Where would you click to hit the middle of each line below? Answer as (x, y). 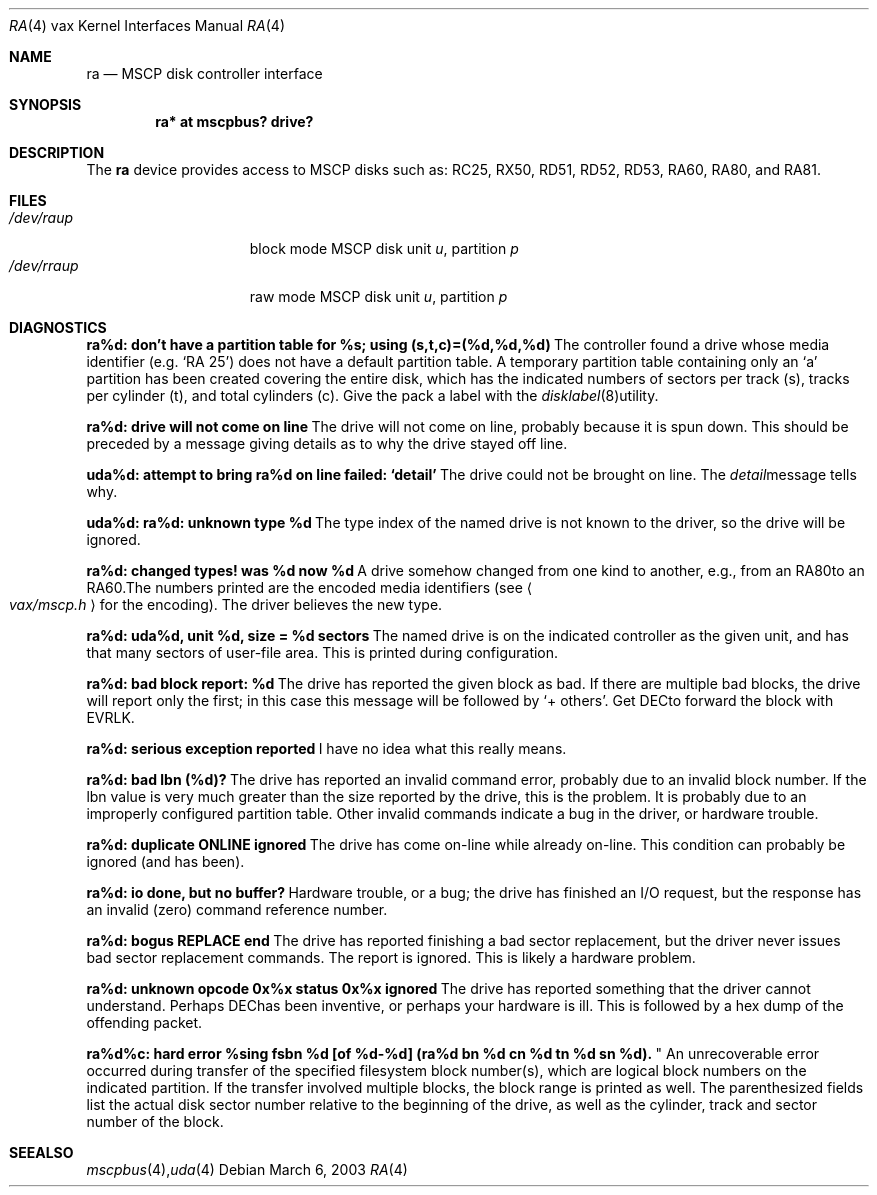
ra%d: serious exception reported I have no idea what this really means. (326, 748)
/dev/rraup (44, 265)
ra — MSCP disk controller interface (204, 73)
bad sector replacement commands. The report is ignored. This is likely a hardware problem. (391, 957)
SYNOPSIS (45, 104)
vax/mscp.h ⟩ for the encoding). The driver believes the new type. (226, 604)
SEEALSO (41, 1152)
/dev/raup (41, 217)
